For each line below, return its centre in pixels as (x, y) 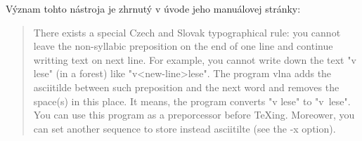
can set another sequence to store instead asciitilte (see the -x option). (185, 128)
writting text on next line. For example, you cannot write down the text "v (195, 59)
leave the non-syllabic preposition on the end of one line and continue (183, 46)
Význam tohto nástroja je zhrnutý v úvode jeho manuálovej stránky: (153, 8)
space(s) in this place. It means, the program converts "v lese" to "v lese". (192, 101)
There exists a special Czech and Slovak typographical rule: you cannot (187, 32)
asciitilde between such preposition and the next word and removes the (186, 87)
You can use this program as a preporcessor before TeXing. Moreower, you (194, 115)
